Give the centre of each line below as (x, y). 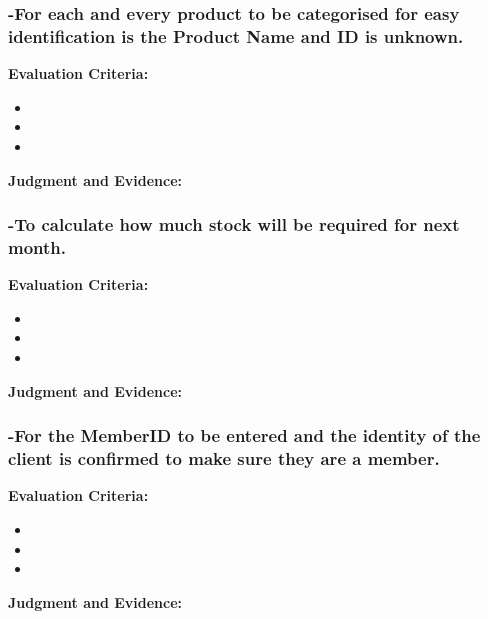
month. (37, 246)
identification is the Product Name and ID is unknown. (236, 35)
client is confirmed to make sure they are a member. (224, 458)
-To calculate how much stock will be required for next (234, 224)
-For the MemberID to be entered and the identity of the (244, 435)
